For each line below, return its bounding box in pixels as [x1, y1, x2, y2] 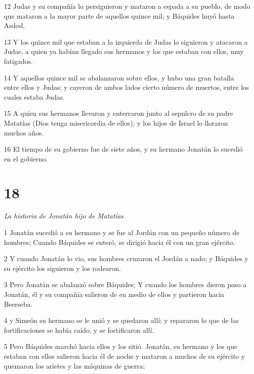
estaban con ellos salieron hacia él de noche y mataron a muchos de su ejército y [4, 350, 245, 361]
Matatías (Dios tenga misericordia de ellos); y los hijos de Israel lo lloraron [4, 117, 228, 128]
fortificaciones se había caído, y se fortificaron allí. [4, 324, 154, 335]
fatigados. [4, 55, 33, 66]
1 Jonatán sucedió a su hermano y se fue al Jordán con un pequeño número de [4, 227, 240, 238]
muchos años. [4, 127, 44, 137]
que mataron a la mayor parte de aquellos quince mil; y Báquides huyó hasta [4, 10, 235, 21]
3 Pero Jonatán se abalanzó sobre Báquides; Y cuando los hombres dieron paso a [4, 279, 247, 290]
